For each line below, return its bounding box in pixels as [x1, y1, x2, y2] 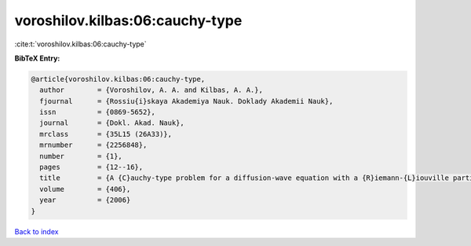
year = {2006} [39, 196, 131, 204]
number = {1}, [39, 152, 123, 160]
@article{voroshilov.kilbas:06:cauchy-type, [31, 75, 206, 83]
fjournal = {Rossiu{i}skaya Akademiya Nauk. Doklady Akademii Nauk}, [39, 97, 334, 105]
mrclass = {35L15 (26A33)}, [39, 130, 173, 138]
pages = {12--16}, [39, 163, 144, 172]
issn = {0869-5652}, [39, 108, 156, 117]
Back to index [14, 226, 59, 236]
